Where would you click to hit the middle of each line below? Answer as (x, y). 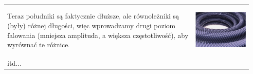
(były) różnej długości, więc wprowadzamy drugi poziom (91, 25)
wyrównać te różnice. (39, 45)
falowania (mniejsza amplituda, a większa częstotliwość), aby (98, 35)
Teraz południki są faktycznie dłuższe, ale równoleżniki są (93, 16)
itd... (14, 63)
